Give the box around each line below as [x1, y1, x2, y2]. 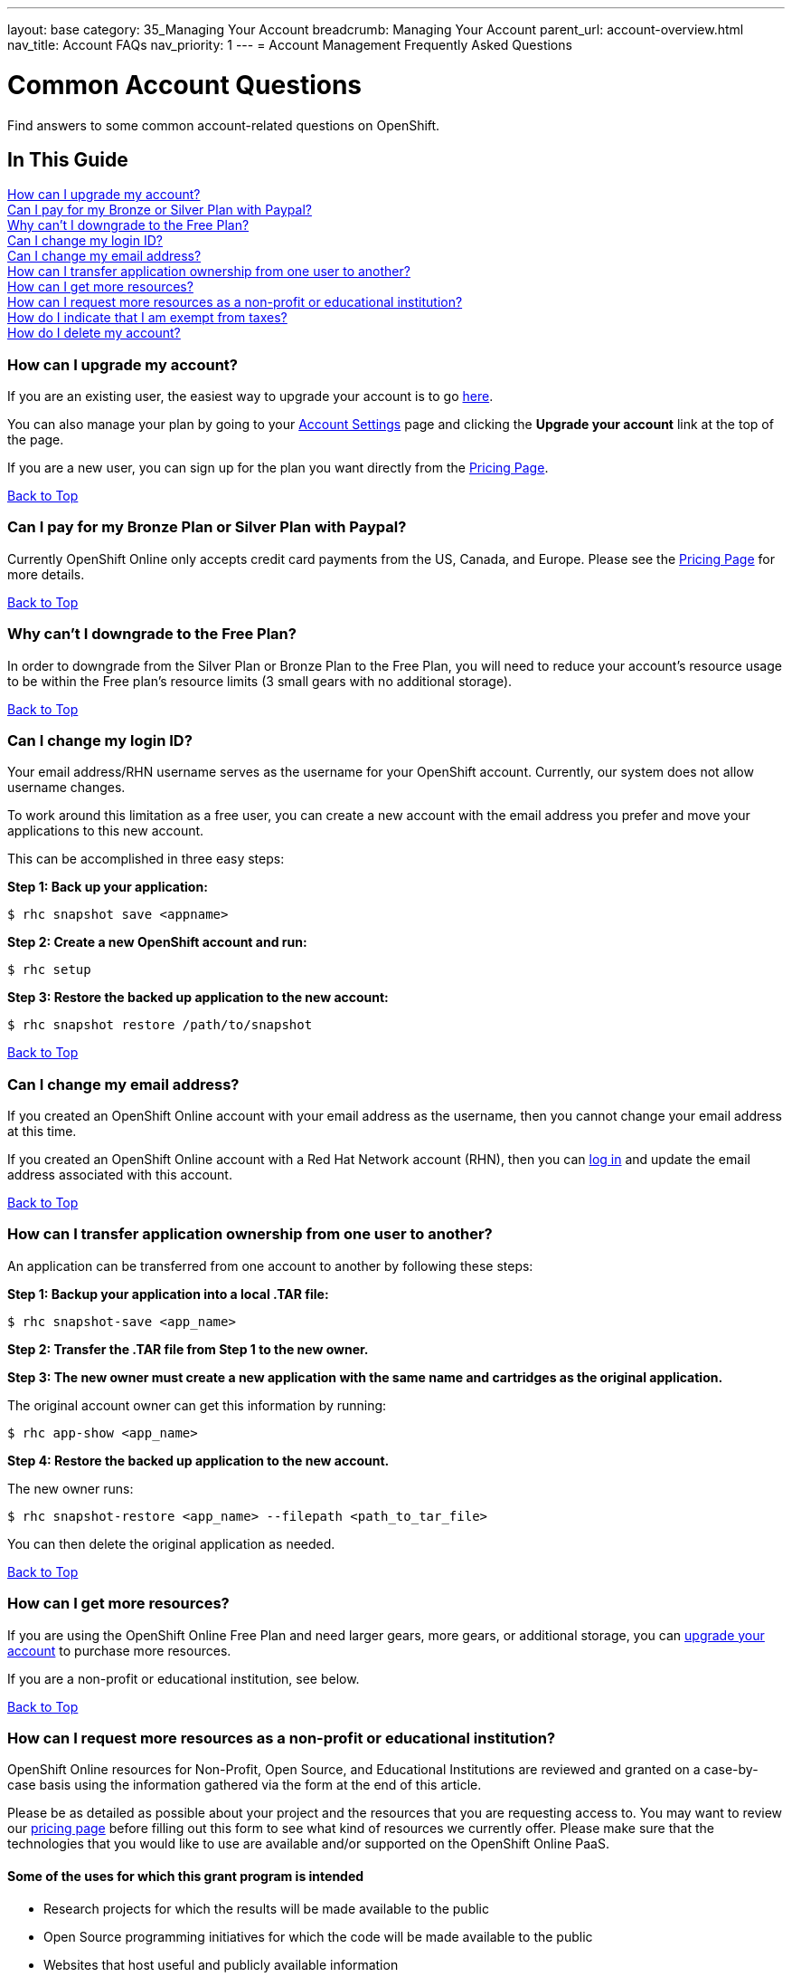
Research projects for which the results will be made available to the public [43, 1900, 489, 1916]
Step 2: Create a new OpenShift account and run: [7, 934, 307, 950]
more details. [7, 566, 85, 582]
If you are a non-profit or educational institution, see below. [7, 1670, 360, 1686]
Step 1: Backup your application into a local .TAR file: [7, 1285, 329, 1302]
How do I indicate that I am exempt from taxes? [7, 310, 288, 326]
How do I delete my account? [7, 325, 181, 341]
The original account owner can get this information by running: [7, 1397, 387, 1413]
